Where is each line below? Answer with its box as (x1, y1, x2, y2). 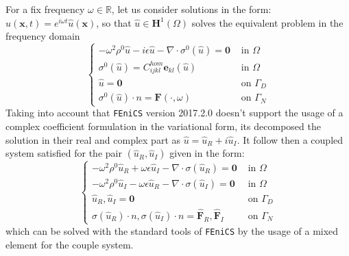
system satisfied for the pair (5, 146, 122, 160)
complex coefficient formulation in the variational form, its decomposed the (5, 119, 321, 133)
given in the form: (169, 146, 245, 160)
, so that (96, 15, 132, 29)
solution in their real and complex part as (5, 132, 181, 146)
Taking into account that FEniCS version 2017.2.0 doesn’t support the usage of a (5, 105, 344, 120)
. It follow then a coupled (237, 132, 344, 146)
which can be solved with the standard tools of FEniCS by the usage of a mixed (5, 223, 339, 238)
